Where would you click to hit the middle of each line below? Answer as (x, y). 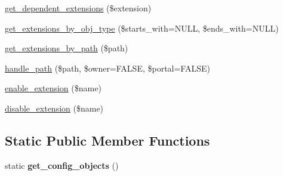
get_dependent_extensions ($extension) (78, 8)
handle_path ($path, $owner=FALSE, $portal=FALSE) (107, 68)
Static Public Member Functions (107, 140)
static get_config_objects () (62, 165)
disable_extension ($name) (54, 108)
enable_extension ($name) (53, 88)
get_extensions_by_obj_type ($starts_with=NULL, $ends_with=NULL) (142, 28)
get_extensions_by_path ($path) (67, 48)
